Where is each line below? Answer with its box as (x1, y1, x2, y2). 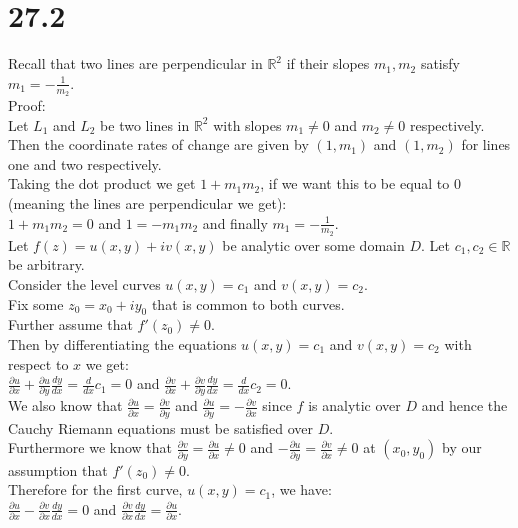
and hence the (421, 395, 508, 416)
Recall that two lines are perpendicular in (8, 53, 263, 74)
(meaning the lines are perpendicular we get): (8, 192, 287, 213)
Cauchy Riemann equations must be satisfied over (8, 417, 314, 438)
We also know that (8, 395, 123, 416)
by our (442, 437, 482, 458)
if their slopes (286, 53, 370, 74)
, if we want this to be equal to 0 (260, 173, 461, 194)
